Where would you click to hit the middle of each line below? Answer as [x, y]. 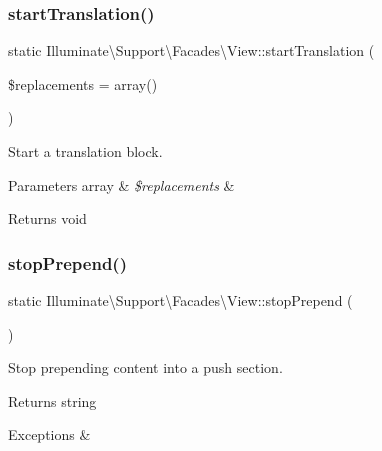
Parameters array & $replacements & [121, 184]
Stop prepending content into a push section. [145, 367]
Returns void [47, 218]
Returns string [52, 400]
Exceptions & [49, 434]
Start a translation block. [85, 151]
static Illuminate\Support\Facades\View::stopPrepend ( [180, 300]
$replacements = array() [83, 83]
